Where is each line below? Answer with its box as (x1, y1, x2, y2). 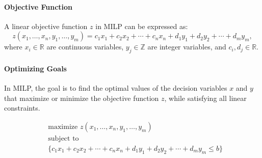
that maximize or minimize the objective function (4, 92, 159, 103)
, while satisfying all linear (164, 92, 247, 103)
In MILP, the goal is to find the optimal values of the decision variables (4, 82, 227, 93)
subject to (48, 135, 79, 142)
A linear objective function (4, 20, 88, 31)
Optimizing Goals (4, 63, 67, 73)
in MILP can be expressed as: (95, 20, 188, 31)
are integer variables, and (147, 41, 226, 52)
